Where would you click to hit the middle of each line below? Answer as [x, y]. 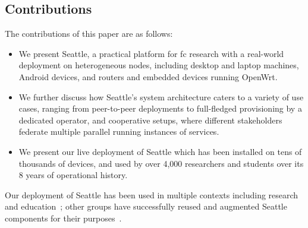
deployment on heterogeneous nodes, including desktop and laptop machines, [159, 65]
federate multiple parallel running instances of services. [119, 132]
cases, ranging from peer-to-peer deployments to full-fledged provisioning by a [160, 108]
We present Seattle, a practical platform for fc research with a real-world [151, 53]
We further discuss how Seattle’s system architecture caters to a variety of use [161, 96]
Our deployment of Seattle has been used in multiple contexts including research [152, 194]
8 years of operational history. [73, 175]
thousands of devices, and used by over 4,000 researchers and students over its [161, 163]
